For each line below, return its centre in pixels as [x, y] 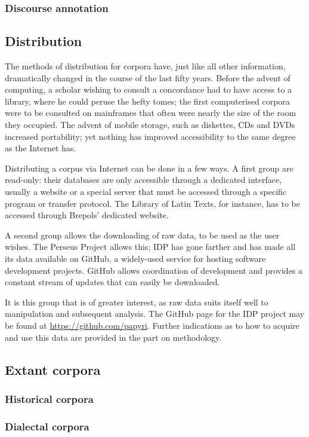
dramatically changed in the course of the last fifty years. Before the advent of [148, 77]
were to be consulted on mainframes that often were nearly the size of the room [151, 113]
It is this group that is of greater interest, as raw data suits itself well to [137, 302]
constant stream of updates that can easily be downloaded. [112, 282]
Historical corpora [49, 398]
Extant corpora [53, 369]
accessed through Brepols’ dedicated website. [87, 215]
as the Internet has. [41, 148]
